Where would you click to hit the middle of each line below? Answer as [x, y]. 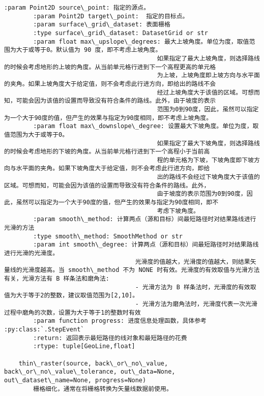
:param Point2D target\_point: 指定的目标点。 [111, 16]
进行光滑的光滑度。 [32, 253]
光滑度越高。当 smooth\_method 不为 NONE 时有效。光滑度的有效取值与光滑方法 [141, 270]
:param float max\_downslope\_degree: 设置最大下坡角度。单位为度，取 [146, 126]
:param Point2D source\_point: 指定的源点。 [77, 8]
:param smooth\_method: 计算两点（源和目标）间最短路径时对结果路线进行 [145, 219]
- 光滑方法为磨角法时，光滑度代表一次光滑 [196, 304]
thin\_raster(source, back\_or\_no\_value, [93, 363]
